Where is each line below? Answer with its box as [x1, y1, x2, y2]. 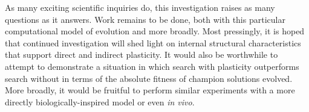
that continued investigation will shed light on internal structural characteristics [5, 36, 301, 49]
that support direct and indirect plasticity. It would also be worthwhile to [5, 48, 278, 61]
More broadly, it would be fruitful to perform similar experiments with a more [5, 84, 295, 96]
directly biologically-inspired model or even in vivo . [5, 95, 195, 108]
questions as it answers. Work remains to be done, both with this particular [5, 13, 285, 25]
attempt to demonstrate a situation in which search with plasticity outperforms [5, 60, 299, 72]
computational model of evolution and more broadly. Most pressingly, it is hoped [5, 25, 305, 37]
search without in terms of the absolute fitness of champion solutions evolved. [5, 72, 293, 84]
